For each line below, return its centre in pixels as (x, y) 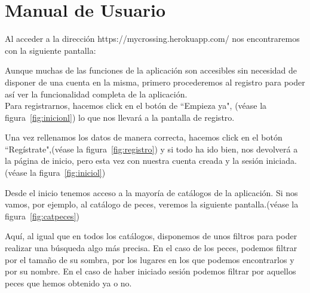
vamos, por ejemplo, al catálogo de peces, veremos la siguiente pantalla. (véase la (152, 204)
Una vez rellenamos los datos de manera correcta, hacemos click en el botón (144, 137)
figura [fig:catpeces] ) (42, 216)
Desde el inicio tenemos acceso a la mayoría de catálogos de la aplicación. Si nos (151, 192)
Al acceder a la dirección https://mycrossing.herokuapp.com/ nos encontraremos (152, 39)
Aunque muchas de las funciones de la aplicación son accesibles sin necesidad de (151, 70)
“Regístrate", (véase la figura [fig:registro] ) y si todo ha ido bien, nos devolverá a (151, 149)
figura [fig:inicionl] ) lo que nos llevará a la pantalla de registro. (120, 117)
